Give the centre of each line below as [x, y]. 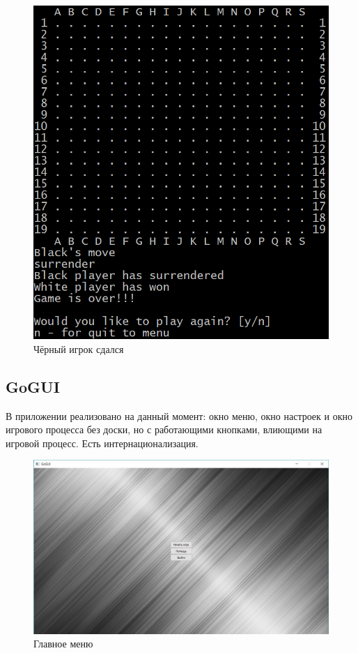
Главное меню [63, 644]
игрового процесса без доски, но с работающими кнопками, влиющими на [164, 429]
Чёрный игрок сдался [79, 348]
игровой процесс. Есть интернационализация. [102, 443]
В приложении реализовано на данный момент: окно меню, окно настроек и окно [179, 415]
